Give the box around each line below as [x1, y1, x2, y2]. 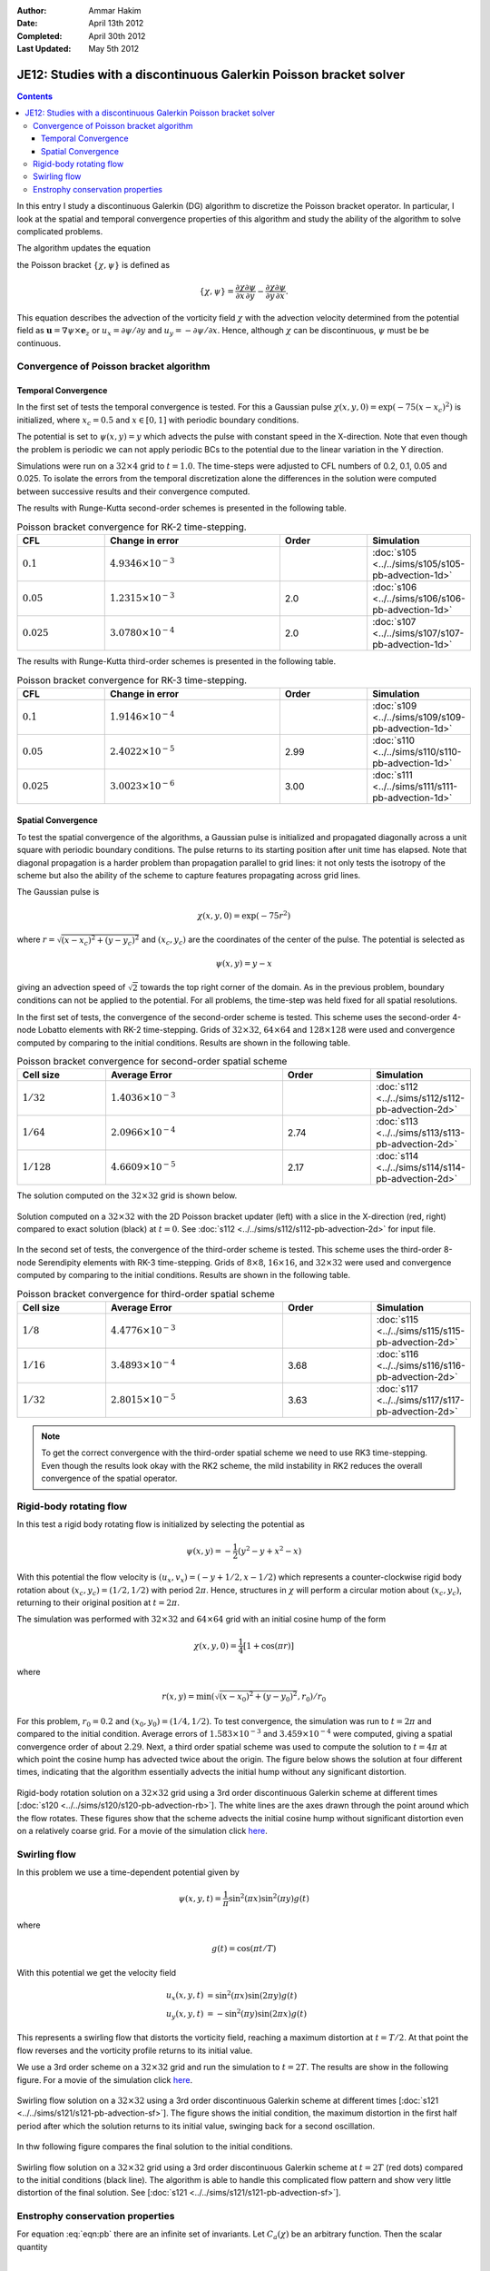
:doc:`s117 [376, 1383, 419, 1394]
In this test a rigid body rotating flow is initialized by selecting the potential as [16, 1519, 306, 1530]
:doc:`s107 [372, 615, 416, 628]
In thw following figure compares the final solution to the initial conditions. [16, 2141, 293, 2152]
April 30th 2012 [88, 30, 146, 41]
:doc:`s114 [376, 1150, 419, 1163]
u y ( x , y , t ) [165, 2008, 204, 2021]
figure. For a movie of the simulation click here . [16, 2074, 193, 2085]
